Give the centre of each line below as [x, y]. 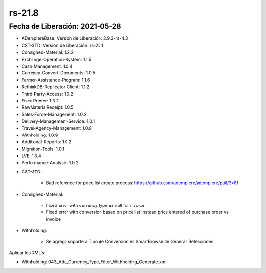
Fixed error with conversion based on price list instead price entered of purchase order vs [137, 212]
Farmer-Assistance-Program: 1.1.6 [56, 80]
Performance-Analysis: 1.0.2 [50, 163]
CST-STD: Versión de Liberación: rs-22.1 [62, 45]
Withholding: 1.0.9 [40, 135]
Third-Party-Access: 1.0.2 [48, 94]
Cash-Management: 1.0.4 [47, 66]
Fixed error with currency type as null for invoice [95, 205]
